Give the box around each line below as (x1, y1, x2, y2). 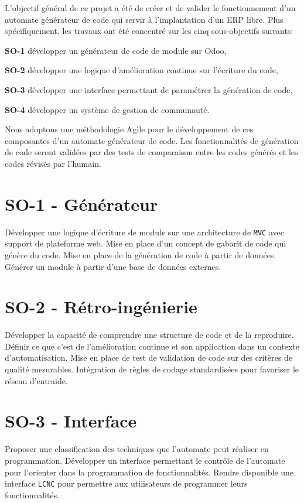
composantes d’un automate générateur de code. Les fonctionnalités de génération (5, 134, 299, 146)
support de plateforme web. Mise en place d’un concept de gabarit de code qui (5, 237, 286, 249)
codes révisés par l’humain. (5, 157, 101, 169)
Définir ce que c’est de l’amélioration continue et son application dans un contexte (5, 340, 299, 352)
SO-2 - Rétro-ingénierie (5, 295, 197, 319)
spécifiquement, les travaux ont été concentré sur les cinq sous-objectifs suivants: (5, 25, 293, 37)
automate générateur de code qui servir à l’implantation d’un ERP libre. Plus (5, 13, 283, 25)
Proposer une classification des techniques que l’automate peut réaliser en (5, 443, 269, 455)
